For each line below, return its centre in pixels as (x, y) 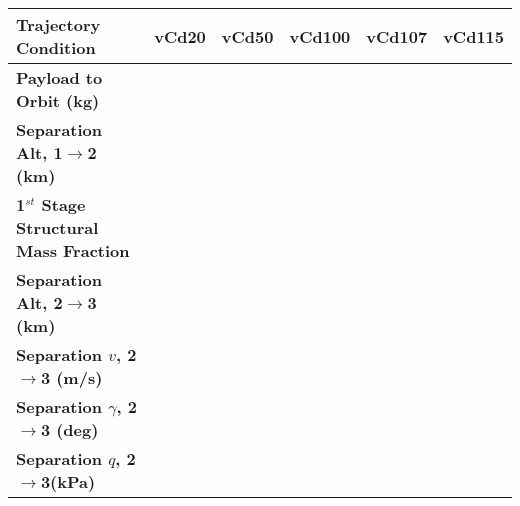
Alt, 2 (39, 303)
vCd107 (397, 36)
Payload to (59, 78)
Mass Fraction (73, 251)
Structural (57, 228)
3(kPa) (68, 482)
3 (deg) (69, 430)
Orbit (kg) (58, 101)
